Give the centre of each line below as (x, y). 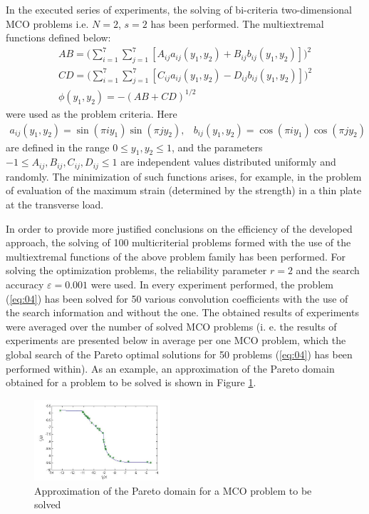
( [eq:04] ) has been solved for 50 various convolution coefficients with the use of (177, 298)
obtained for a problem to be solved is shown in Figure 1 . (131, 382)
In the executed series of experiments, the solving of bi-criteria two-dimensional (179, 9)
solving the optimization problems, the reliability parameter (136, 270)
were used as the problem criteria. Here (92, 113)
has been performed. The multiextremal (237, 23)
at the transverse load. (55, 205)
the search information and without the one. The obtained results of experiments (182, 312)
